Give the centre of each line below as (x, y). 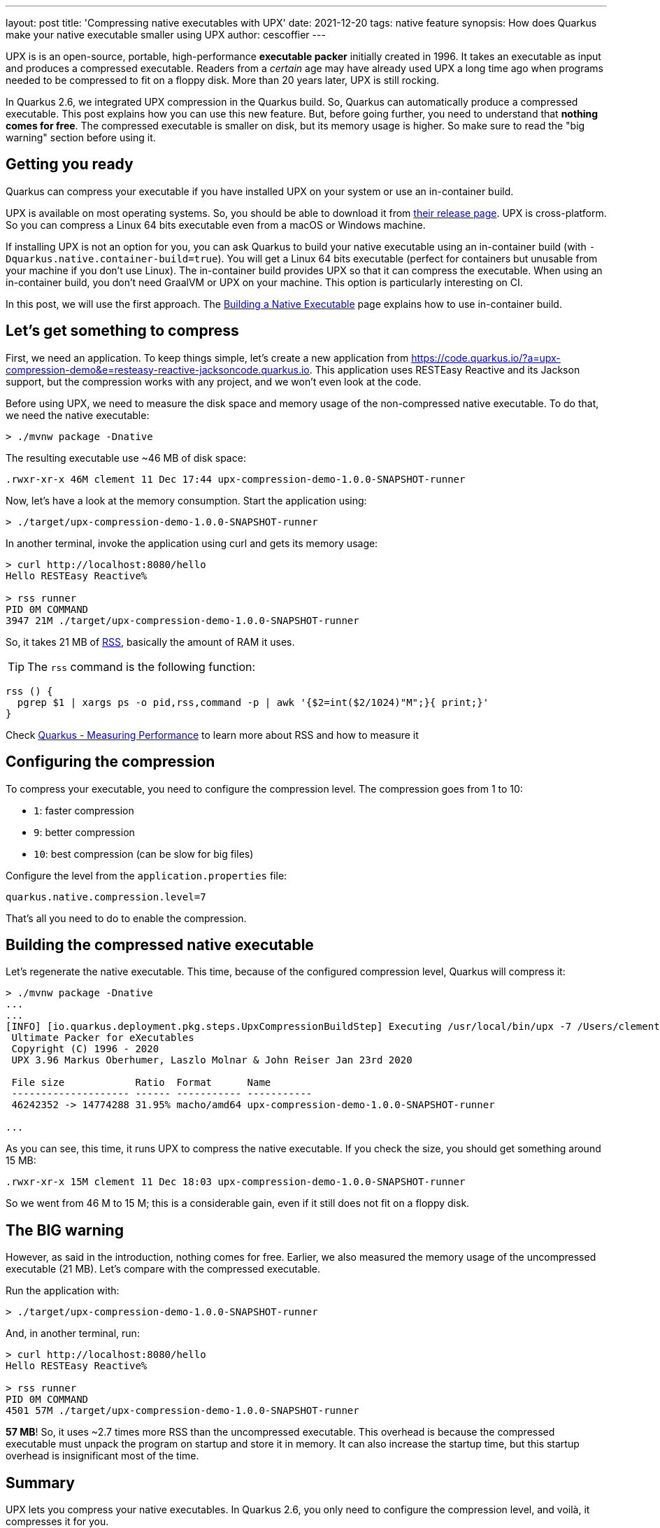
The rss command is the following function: (142, 666)
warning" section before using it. (81, 137)
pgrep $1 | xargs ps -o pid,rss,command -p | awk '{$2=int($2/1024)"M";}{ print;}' (253, 702)
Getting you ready (70, 164)
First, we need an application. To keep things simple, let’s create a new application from (207, 358)
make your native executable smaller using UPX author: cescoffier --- (166, 35)
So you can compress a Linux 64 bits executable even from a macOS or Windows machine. (216, 225)
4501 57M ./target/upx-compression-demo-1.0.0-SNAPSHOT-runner (182, 1411)
